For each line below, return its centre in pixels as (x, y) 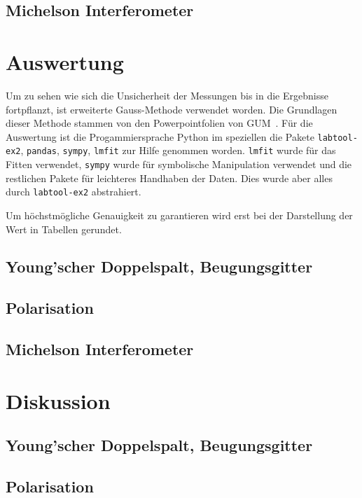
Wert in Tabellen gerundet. (64, 229)
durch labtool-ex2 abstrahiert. (74, 192)
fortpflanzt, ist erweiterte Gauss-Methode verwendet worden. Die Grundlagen (172, 109)
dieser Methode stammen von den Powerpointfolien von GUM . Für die (159, 123)
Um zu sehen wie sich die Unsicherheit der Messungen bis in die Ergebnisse (167, 95)
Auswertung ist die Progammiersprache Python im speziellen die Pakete (160, 136)
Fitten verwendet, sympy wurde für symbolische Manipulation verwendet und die (179, 164)
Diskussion (58, 400)
